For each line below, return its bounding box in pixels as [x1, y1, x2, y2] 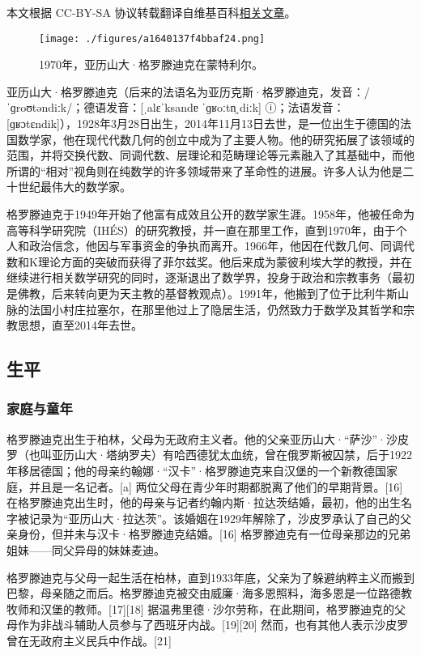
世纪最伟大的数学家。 [17, 178, 131, 195]
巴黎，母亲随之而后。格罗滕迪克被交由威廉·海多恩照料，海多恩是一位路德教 [6, 585, 412, 602]
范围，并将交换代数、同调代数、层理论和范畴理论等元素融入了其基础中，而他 [6, 147, 415, 164]
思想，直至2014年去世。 [17, 317, 142, 334]
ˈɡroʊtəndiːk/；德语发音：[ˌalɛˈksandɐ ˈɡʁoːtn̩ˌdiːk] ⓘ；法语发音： [6, 99, 345, 116]
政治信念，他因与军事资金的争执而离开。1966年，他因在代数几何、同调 [28, 237, 403, 254]
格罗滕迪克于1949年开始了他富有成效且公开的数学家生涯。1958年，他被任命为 [6, 206, 415, 222]
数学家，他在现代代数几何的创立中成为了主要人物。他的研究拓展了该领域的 [17, 130, 415, 147]
